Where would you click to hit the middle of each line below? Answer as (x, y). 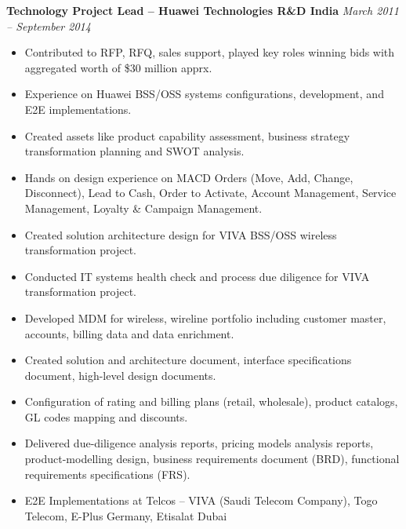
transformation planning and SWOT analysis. (134, 151)
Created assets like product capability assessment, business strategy (187, 135)
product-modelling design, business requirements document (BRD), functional (212, 459)
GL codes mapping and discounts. (106, 416)
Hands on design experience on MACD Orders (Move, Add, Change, (189, 177)
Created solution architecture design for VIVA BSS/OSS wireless (181, 234)
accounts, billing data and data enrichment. (129, 333)
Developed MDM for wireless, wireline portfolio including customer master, (205, 317)
